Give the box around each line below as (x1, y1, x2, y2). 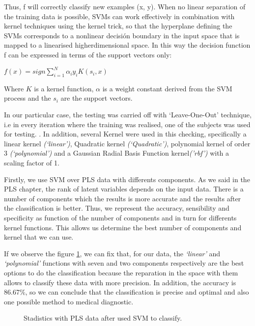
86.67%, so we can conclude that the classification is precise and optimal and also (4, 287, 249, 297)
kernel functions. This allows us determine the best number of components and (4, 222, 242, 232)
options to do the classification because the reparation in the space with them (4, 267, 238, 277)
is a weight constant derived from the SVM (102, 83, 232, 93)
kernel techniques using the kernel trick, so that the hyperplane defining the (4, 21, 232, 31)
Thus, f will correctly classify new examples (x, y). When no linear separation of (4, 1, 246, 11)
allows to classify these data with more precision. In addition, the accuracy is (4, 277, 236, 287)
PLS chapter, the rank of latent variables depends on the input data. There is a (4, 184, 244, 194)
